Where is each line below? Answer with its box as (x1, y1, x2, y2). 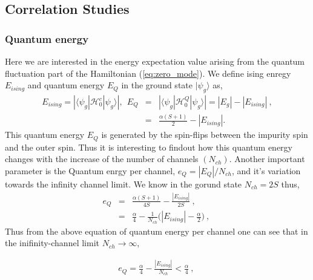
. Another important (229, 152, 305, 165)
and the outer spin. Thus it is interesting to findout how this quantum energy (5, 140, 292, 153)
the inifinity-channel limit (5, 236, 99, 249)
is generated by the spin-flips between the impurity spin (101, 128, 308, 141)
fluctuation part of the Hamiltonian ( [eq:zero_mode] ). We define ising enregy (5, 67, 291, 79)
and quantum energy (27, 79, 105, 91)
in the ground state (121, 79, 193, 91)
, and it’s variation (232, 164, 301, 177)
